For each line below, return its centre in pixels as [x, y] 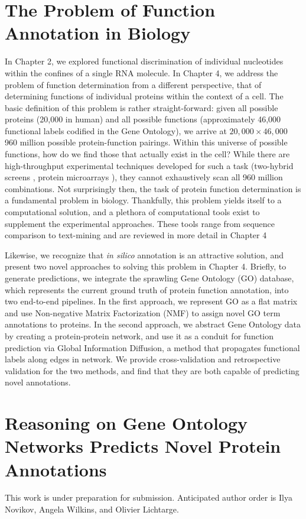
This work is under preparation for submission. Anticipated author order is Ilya [149, 497]
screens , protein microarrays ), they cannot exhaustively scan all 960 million [144, 177]
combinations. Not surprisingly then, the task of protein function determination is [153, 188]
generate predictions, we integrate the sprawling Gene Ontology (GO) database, [149, 278]
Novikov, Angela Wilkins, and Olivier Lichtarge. [92, 509]
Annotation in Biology [98, 33]
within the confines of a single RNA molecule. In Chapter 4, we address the [141, 72]
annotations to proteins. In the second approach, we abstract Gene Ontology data [153, 324]
